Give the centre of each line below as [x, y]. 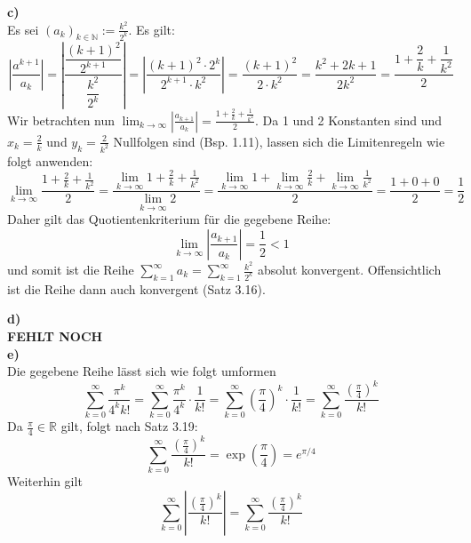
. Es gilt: [152, 29]
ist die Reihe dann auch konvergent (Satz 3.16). [136, 288]
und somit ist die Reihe [71, 270]
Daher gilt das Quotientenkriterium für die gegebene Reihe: [169, 219]
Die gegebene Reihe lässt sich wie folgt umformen [142, 371]
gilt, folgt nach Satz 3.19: [129, 426]
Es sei [23, 29]
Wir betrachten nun [61, 120]
